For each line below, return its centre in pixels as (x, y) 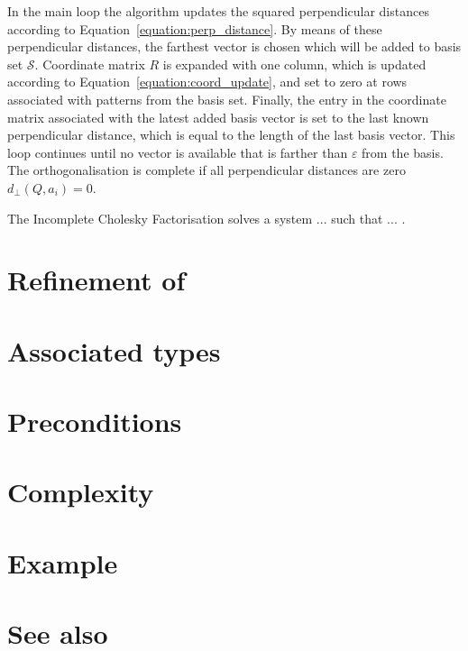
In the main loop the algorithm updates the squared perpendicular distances (218, 11)
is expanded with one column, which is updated (294, 64)
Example (63, 562)
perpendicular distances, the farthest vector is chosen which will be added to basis (234, 46)
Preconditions (95, 422)
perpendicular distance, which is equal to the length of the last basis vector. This (231, 135)
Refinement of (96, 280)
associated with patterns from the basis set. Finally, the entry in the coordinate (227, 99)
